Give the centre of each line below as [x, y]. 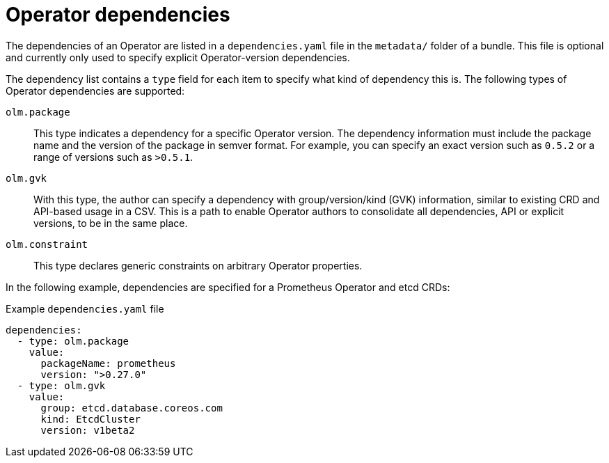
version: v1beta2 [88, 430]
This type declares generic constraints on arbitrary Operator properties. [198, 265]
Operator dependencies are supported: [95, 91]
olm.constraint [47, 244]
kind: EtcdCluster [90, 419]
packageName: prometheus [108, 363]
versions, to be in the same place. [111, 223]
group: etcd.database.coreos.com [132, 408]
